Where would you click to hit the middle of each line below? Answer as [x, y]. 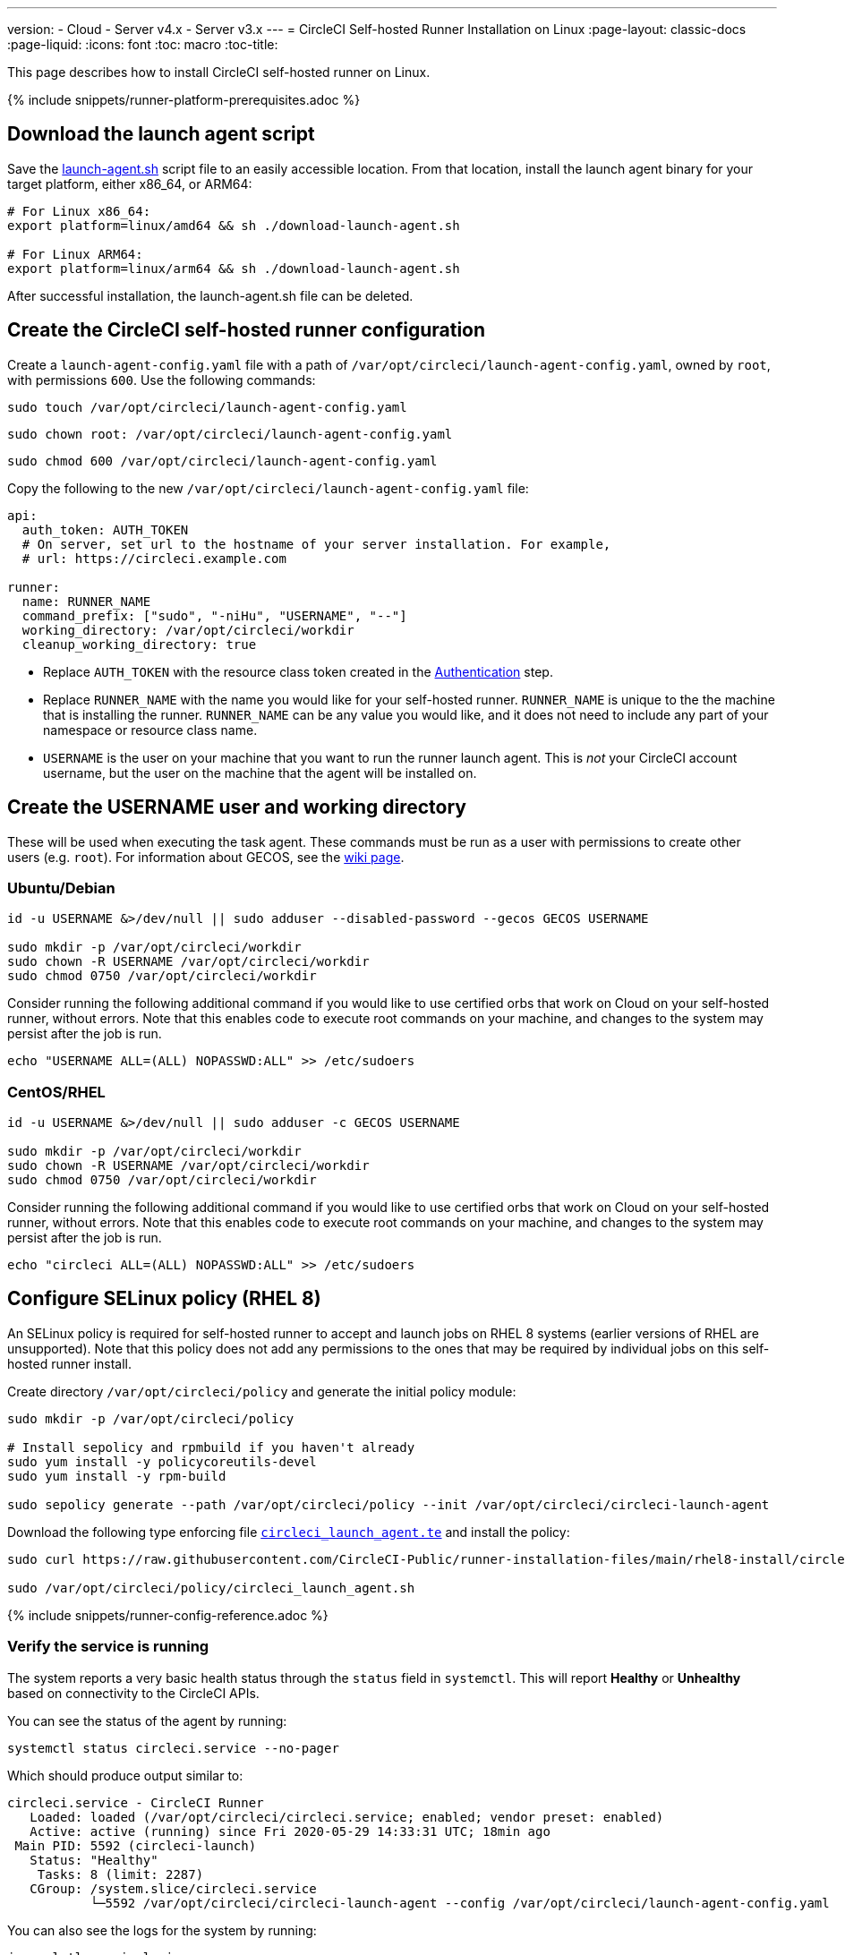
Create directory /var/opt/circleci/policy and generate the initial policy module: [262, 1391]
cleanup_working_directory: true [139, 644]
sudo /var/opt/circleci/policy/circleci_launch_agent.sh [211, 1588]
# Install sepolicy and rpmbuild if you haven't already [211, 1447]
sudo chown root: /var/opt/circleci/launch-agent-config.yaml [230, 434]
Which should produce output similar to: [125, 1775]
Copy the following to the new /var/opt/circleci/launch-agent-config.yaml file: [268, 488]
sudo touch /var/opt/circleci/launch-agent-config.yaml [207, 407]
